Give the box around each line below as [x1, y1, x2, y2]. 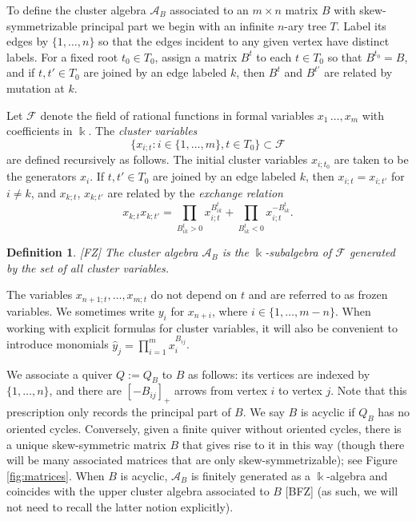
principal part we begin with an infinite [81, 17, 274, 34]
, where [211, 302, 248, 319]
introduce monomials [6, 336, 109, 352]
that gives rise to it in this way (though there [182, 435, 405, 452]
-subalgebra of [265, 244, 332, 260]
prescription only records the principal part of [6, 404, 231, 420]
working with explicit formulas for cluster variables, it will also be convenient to [6, 319, 398, 336]
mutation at [6, 79, 65, 96]
